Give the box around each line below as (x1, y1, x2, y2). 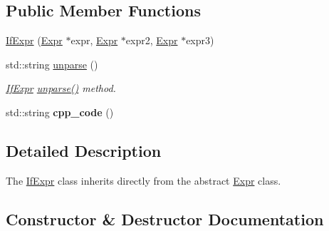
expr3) (186, 33, 214, 48)
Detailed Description (6, 139, 162, 161)
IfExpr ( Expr (6, 33, 63, 48)
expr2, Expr (125, 33, 178, 48)
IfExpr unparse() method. (6, 81, 116, 96)
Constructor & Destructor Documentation (6, 207, 324, 230)
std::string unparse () (6, 56, 98, 71)
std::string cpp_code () (6, 104, 114, 119)
